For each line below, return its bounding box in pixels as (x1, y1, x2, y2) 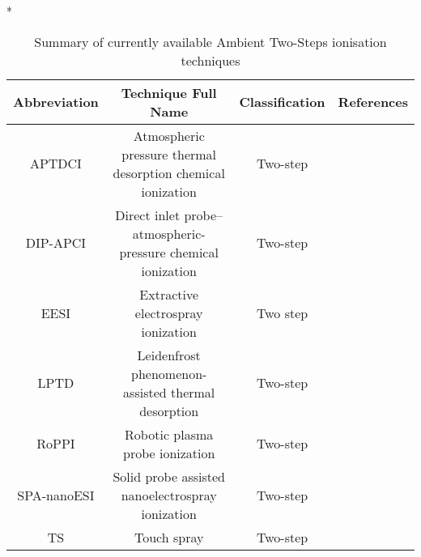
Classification (239, 92, 325, 112)
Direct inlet (115, 205, 181, 224)
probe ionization (122, 443, 215, 462)
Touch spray (134, 527, 204, 546)
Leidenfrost (137, 345, 201, 364)
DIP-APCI (25, 233, 87, 253)
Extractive (139, 284, 199, 304)
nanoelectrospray (121, 485, 217, 504)
